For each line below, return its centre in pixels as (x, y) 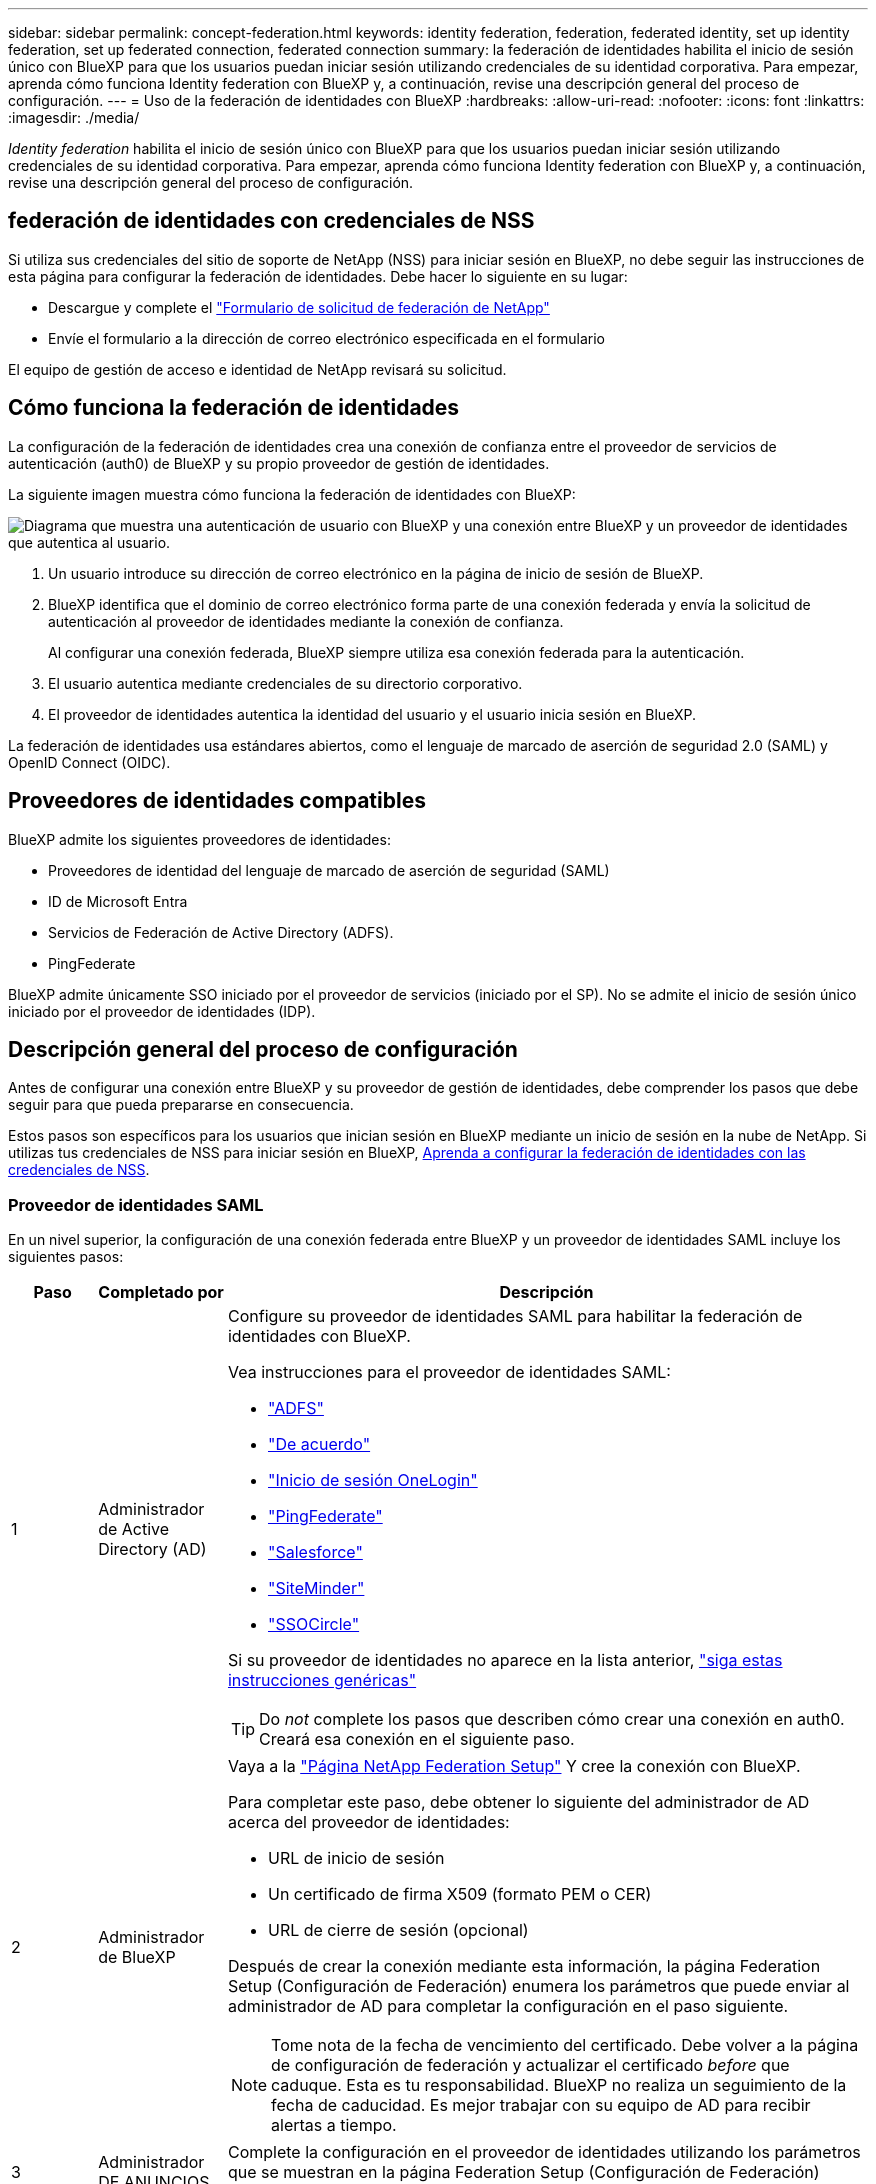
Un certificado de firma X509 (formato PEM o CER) (459, 1894)
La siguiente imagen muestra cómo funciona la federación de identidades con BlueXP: (292, 494)
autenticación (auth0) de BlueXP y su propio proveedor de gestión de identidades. (279, 463)
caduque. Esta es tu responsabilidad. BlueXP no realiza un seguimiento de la (559, 2085)
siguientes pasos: (66, 1257)
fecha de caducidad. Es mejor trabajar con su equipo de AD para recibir (541, 2105)
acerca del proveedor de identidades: (368, 1822)
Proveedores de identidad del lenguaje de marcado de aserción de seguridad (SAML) (329, 870)
